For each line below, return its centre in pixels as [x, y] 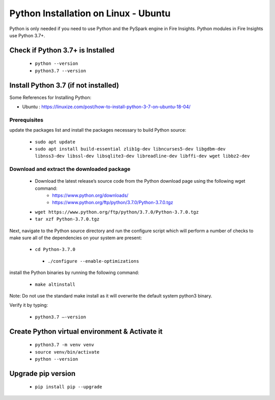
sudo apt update [55, 142]
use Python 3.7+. [27, 35]
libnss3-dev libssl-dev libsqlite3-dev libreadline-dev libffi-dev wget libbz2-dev [142, 156]
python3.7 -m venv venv [64, 345]
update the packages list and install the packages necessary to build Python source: [98, 130]
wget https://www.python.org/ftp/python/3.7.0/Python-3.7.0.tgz [117, 212]
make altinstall [55, 284]
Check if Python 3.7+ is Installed [62, 50]
